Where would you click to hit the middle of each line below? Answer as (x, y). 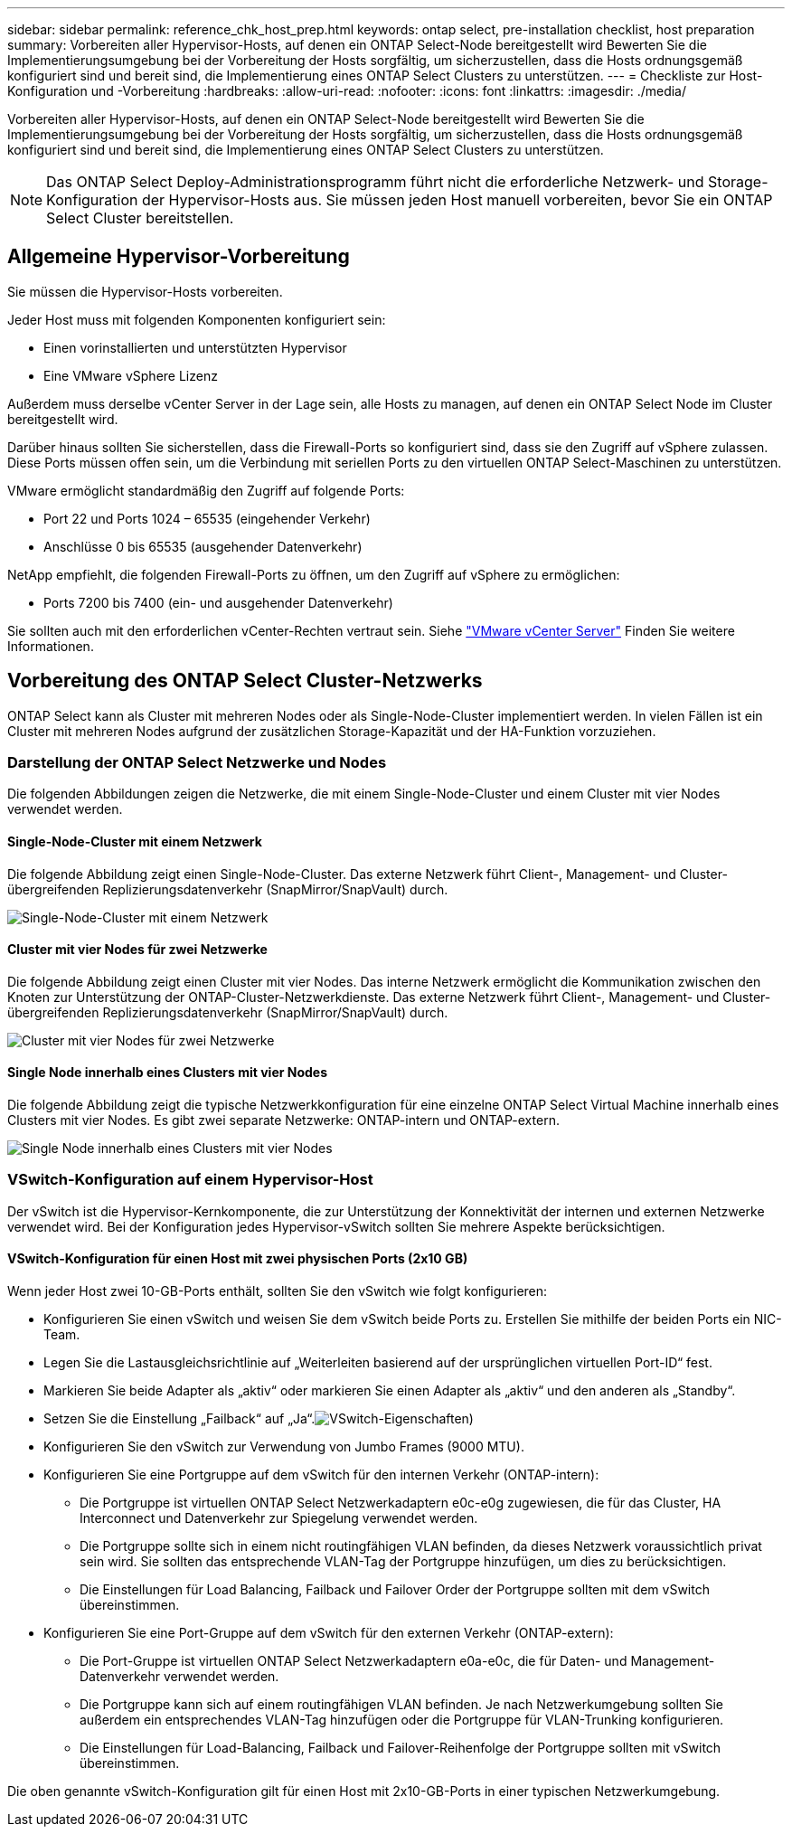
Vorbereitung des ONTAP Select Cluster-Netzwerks (245, 681)
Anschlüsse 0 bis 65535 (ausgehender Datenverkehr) (203, 546)
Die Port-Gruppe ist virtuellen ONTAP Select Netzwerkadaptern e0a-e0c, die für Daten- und (354, 1661)
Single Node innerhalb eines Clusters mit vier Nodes (168, 1073)
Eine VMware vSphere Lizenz (131, 375)
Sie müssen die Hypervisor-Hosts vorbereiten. (145, 291)
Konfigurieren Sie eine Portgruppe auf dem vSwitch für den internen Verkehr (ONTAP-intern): (321, 1475)
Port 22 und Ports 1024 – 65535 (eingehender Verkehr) (207, 518)
